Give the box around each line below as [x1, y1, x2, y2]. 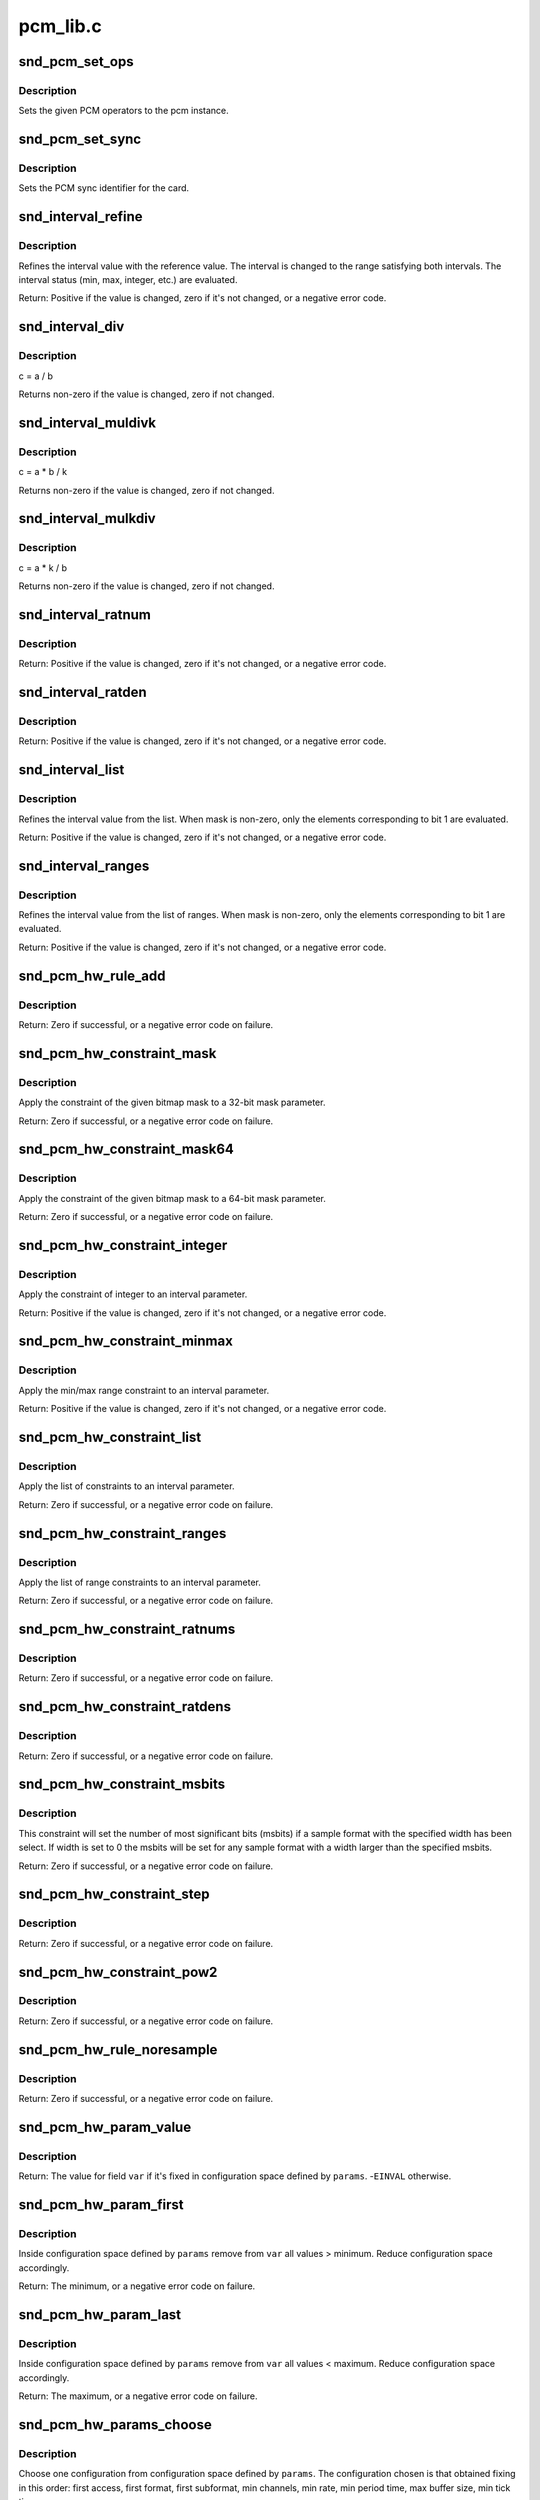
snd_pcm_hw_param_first [18, 2196, 184, 2213]
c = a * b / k [18, 466, 68, 478]
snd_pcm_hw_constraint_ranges [18, 1525, 227, 1542]
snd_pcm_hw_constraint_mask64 [18, 1141, 235, 1158]
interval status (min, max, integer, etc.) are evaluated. [18, 274, 238, 286]
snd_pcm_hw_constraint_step [18, 1886, 210, 1903]
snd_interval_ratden [18, 684, 147, 701]
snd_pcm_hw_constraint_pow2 [18, 1963, 218, 1980]
